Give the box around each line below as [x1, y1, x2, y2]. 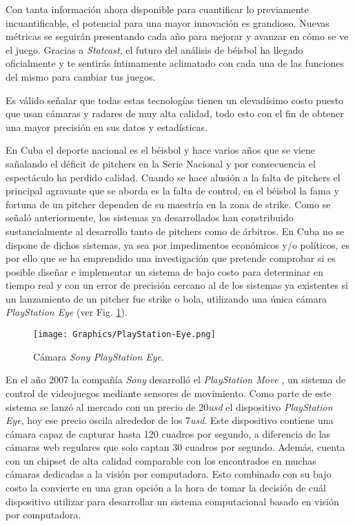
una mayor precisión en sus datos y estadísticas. [6, 119, 208, 134]
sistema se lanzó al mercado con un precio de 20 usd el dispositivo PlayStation [6, 399, 333, 414]
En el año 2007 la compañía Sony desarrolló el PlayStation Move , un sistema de [6, 372, 346, 387]
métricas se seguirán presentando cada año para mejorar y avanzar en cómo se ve [6, 29, 349, 43]
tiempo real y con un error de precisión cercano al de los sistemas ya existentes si [6, 278, 348, 292]
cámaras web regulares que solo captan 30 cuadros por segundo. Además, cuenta [6, 440, 345, 454]
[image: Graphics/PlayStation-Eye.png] [33, 330, 216, 340]
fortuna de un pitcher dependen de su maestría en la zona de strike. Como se [6, 196, 331, 211]
